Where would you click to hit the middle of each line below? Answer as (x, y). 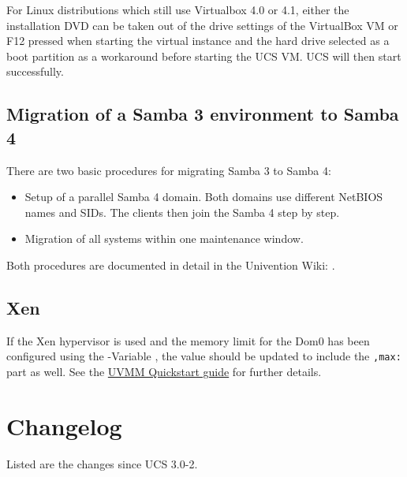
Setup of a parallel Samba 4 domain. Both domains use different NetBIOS (204, 197)
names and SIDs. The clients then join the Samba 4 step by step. (182, 212)
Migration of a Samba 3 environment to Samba (203, 114)
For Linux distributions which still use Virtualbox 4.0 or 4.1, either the (178, 9)
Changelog (64, 425)
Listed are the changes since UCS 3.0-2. (102, 463)
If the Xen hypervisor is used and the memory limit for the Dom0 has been (188, 340)
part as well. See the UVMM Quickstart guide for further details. (164, 371)
